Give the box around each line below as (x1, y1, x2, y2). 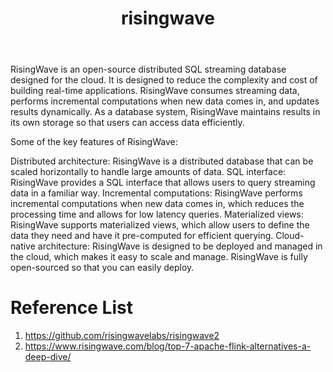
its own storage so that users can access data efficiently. (10, 117, 245, 129)
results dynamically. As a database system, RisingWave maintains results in (10, 106, 321, 118)
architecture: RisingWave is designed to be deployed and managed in (37, 240, 323, 252)
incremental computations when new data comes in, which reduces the (10, 198, 305, 210)
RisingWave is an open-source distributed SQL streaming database (10, 63, 287, 76)
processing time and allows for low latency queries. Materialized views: (10, 208, 304, 221)
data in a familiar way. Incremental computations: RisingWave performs (10, 187, 303, 199)
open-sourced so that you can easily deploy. (10, 262, 195, 274)
